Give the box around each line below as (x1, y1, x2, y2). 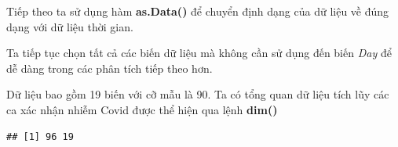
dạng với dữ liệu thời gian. (6, 18, 133, 34)
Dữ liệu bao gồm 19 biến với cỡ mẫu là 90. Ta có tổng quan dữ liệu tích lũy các (6, 86, 389, 102)
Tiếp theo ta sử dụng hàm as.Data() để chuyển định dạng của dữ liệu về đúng (6, 3, 389, 19)
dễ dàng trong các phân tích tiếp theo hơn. (6, 59, 213, 76)
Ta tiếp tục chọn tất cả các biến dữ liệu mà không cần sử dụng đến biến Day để (6, 45, 392, 61)
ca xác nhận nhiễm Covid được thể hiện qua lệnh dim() (6, 101, 278, 117)
